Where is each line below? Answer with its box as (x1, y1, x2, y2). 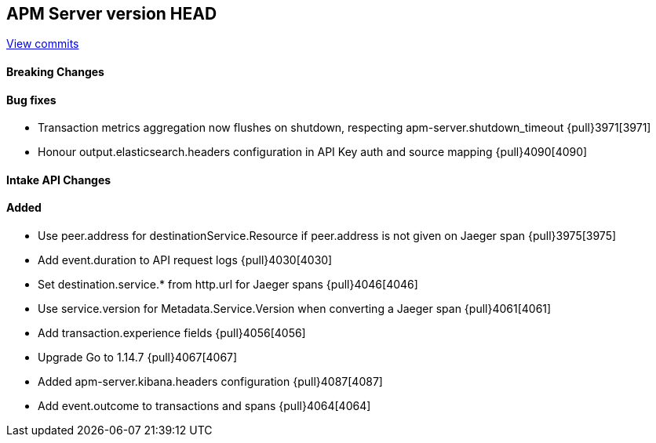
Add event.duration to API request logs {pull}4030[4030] (38, 253, 333, 267)
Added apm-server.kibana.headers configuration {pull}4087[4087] (38, 375, 383, 389)
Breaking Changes (6, 65, 104, 79)
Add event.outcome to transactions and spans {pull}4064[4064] (38, 399, 371, 413)
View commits (6, 37, 79, 51)
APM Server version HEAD (6, 4, 217, 24)
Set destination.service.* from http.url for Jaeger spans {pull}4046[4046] (38, 278, 418, 292)
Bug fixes (6, 93, 56, 107)
